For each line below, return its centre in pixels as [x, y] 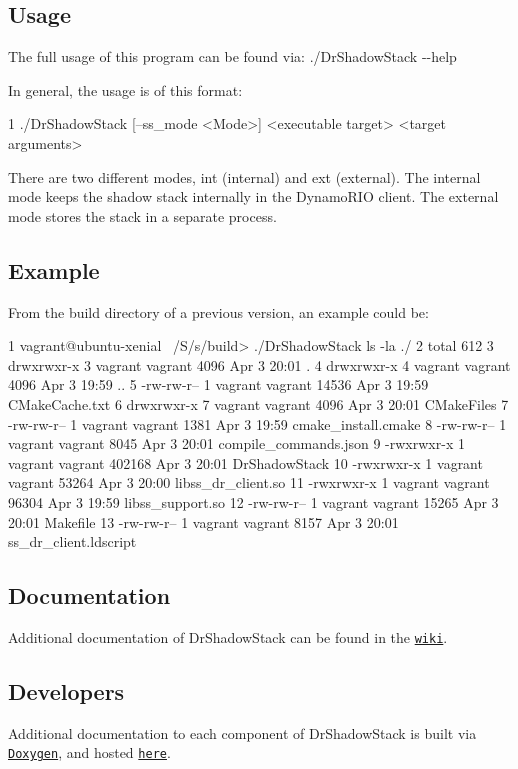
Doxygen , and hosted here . [89, 752]
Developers [66, 690]
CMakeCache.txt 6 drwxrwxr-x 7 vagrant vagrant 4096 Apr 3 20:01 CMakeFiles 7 [258, 403]
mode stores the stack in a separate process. [142, 215]
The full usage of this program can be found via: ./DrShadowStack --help [232, 56]
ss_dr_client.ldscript [72, 541]
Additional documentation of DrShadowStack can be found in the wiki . [228, 636]
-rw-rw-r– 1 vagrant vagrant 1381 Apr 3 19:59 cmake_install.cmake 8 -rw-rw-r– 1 [257, 423]
